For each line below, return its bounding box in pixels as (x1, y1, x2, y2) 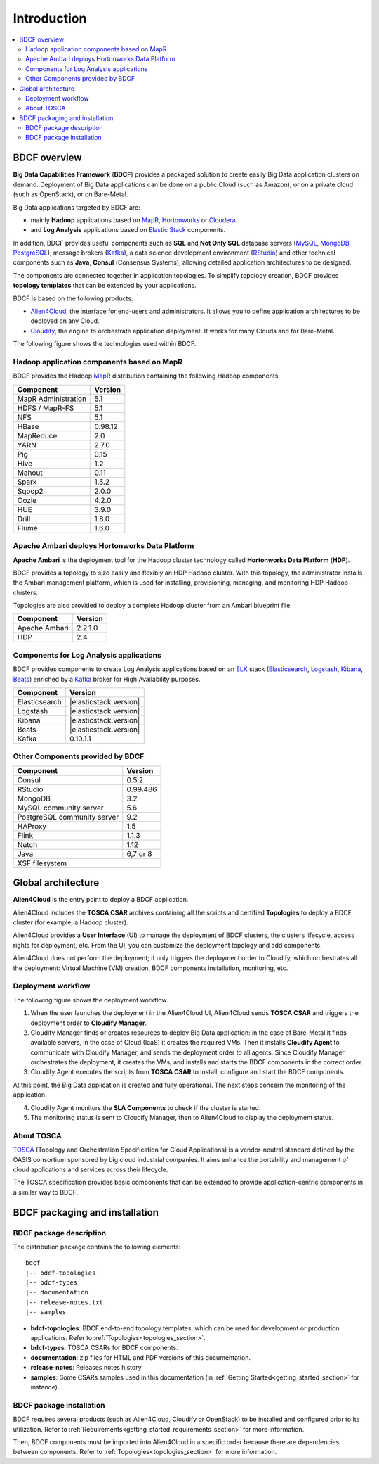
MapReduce (17, 431, 58, 440)
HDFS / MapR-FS (17, 403, 74, 413)
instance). (30, 1382, 60, 1391)
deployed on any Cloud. (30, 317, 100, 325)
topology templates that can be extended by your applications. (13, 281, 197, 290)
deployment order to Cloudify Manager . (30, 1019, 147, 1027)
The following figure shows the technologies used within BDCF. (13, 340, 197, 348)
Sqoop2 (17, 486, 44, 496)
